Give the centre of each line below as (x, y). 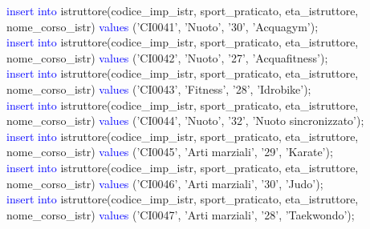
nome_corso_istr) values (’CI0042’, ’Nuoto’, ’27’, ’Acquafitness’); (167, 57)
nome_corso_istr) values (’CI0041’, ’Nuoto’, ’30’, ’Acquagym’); (163, 26)
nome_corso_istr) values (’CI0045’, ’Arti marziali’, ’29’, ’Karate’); (170, 152)
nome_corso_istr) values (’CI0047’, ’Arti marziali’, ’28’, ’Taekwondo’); (181, 214)
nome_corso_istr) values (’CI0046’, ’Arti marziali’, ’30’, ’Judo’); (165, 183)
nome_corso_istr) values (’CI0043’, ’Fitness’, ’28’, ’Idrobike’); (159, 88)
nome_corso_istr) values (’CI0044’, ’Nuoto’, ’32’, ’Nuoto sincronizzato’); (185, 121)
